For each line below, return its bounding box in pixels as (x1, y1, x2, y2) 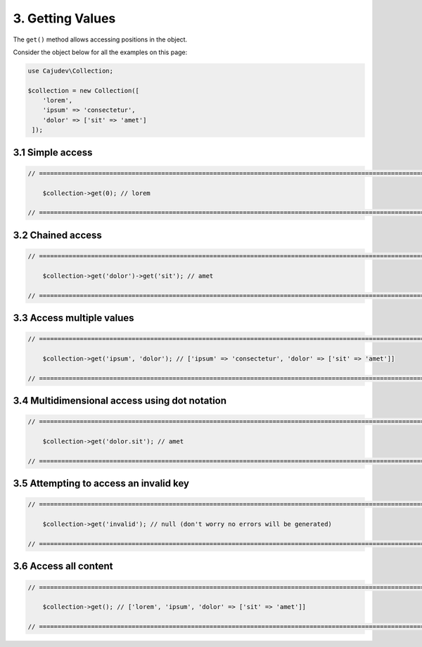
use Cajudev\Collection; (27, 67, 114, 75)
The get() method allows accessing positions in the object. (13, 35, 188, 44)
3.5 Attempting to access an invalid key (13, 477, 190, 489)
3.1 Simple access (13, 146, 93, 158)
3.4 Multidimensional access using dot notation (13, 395, 227, 407)
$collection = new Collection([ (27, 87, 140, 94)
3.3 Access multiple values (13, 312, 134, 324)
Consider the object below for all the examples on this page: (13, 48, 188, 56)
